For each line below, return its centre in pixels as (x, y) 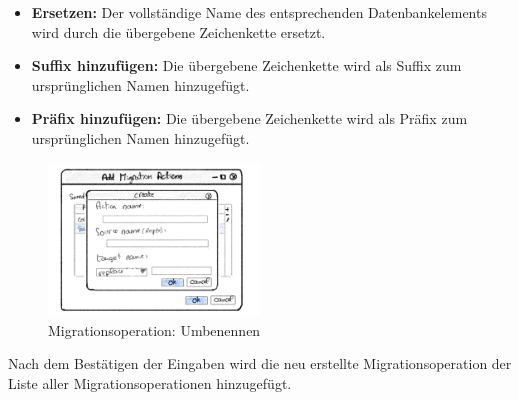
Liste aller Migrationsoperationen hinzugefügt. (150, 382)
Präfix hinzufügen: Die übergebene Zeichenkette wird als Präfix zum (249, 118)
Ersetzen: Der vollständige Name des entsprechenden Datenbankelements (259, 12)
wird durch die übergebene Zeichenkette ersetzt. (178, 31)
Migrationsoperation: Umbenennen (154, 329)
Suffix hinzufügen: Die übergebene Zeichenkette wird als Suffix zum (246, 65)
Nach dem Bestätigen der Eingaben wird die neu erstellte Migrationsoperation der (260, 363)
